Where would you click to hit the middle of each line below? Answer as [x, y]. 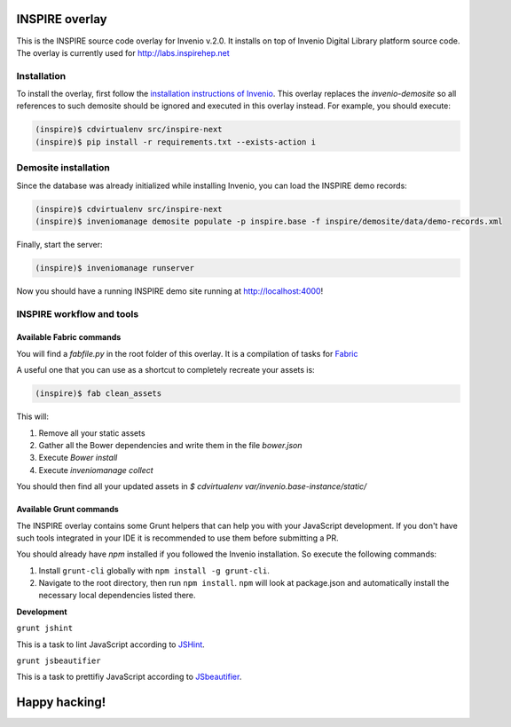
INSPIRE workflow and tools [78, 313]
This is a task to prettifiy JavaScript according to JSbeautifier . [129, 677]
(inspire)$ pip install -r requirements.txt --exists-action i [176, 142]
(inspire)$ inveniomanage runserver [115, 268]
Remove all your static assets [92, 433]
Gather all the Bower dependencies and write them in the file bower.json [170, 445]
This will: [32, 416]
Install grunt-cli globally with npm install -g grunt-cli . [154, 570]
